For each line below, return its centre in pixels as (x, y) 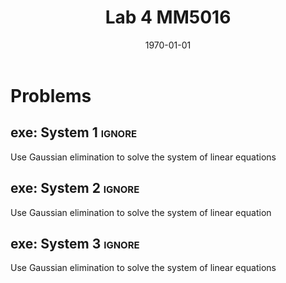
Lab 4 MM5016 (168, 17)
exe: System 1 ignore (74, 132)
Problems (51, 95)
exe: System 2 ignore (75, 188)
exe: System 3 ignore (75, 243)
